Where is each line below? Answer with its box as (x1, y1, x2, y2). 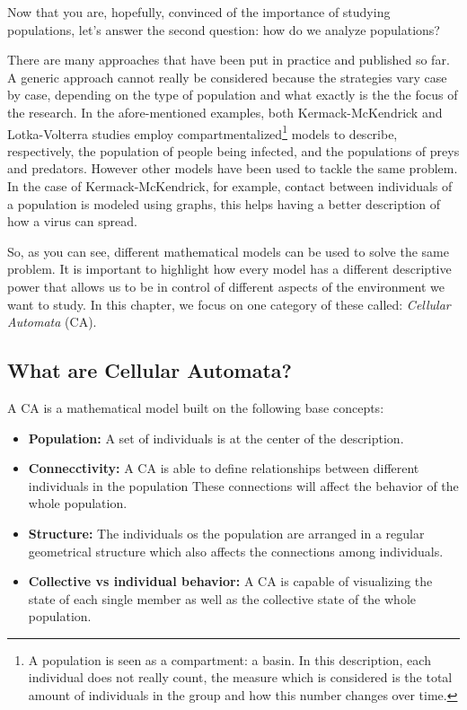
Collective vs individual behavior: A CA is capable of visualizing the (28, 572, 433, 591)
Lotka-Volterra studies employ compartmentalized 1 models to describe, (7, 121, 398, 143)
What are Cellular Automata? (7, 356, 292, 384)
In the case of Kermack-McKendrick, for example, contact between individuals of (7, 177, 453, 195)
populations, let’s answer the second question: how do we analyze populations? (7, 20, 440, 39)
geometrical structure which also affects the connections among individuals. (28, 541, 444, 560)
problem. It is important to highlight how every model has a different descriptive (7, 259, 452, 278)
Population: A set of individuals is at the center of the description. (28, 428, 404, 447)
